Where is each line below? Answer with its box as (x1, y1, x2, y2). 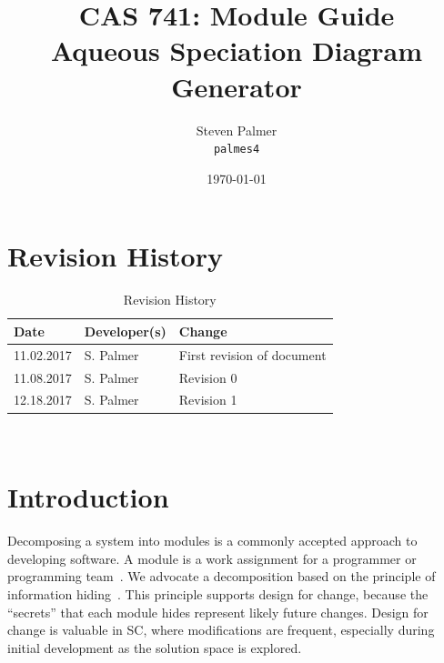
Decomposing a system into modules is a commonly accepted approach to (7, 531, 418, 550)
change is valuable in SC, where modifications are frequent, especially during (7, 620, 435, 639)
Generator (171, 67, 302, 105)
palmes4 (213, 143, 260, 156)
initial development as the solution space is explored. (7, 638, 302, 657)
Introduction (7, 478, 169, 516)
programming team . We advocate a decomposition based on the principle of (7, 567, 436, 586)
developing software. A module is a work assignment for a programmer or (7, 548, 417, 568)
